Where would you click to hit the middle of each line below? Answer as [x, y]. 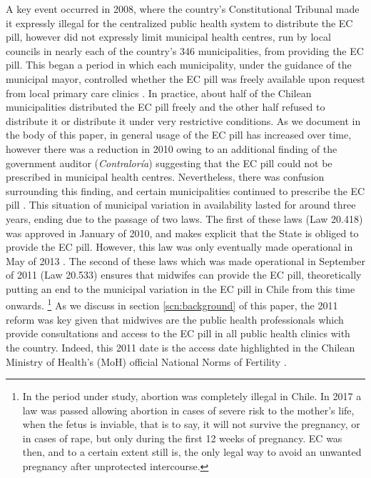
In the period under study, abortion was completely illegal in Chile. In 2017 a [192, 396]
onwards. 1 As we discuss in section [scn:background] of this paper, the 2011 [172, 304]
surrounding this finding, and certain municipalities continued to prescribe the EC [185, 190]
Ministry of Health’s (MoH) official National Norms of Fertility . [146, 361]
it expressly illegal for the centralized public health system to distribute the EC [179, 23]
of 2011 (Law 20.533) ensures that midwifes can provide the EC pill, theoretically [184, 275]
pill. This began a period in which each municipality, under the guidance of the [179, 65]
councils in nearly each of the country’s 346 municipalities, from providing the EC [185, 50]
